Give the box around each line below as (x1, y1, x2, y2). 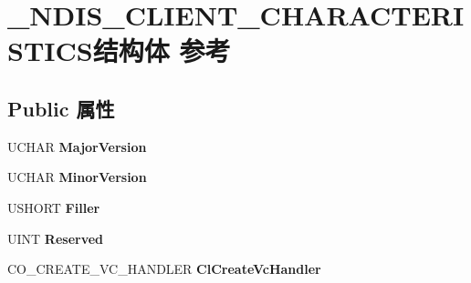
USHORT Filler (7, 197, 100, 217)
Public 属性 (7, 94, 115, 122)
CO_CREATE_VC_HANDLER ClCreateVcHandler (7, 259, 321, 278)
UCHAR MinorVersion (7, 167, 147, 187)
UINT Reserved (7, 228, 104, 248)
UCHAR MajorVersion (7, 136, 147, 156)
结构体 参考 (92, 32, 231, 69)
